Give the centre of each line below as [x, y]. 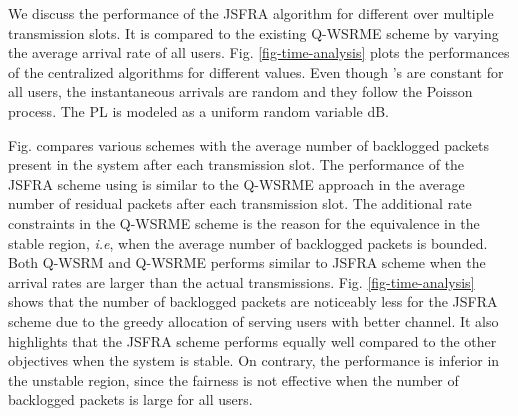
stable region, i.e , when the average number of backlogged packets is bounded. [248, 242]
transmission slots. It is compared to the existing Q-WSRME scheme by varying [253, 32]
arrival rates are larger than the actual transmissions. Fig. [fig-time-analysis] [241, 281]
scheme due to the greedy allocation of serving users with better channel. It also [253, 320]
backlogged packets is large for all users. [130, 399]
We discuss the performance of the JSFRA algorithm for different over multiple [251, 13]
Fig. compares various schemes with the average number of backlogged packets [248, 144]
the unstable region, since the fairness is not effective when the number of [233, 379]
